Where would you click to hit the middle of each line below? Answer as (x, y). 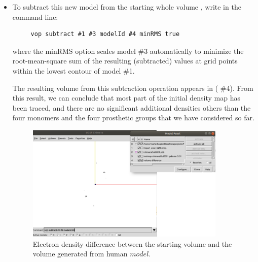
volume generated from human (80, 254)
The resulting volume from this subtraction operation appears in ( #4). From (133, 88)
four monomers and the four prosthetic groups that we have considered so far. (133, 118)
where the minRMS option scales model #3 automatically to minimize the (128, 51)
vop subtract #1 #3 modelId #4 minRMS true (105, 34)
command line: (35, 17)
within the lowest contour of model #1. (73, 70)
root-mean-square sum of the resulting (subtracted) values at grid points (125, 61)
